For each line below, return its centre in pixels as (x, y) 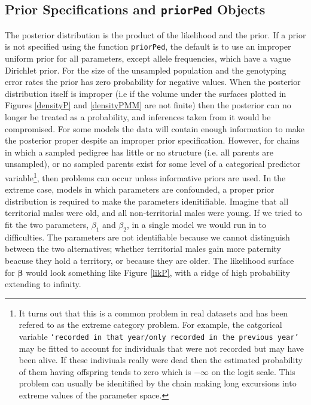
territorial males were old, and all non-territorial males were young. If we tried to (154, 213)
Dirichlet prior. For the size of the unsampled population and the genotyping (146, 70)
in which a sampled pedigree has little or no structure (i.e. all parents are (139, 152)
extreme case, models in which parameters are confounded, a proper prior (140, 189)
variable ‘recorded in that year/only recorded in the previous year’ (159, 336)
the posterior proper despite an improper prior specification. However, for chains (152, 140)
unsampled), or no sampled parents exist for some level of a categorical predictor (153, 164)
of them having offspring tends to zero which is (105, 371)
